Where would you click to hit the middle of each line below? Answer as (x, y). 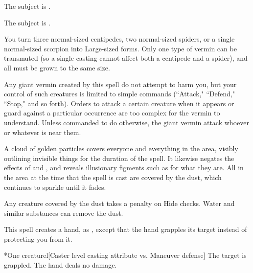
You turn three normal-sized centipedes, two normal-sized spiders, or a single (119, 39)
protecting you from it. (38, 239)
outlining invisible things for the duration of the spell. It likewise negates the (119, 158)
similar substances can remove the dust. (64, 213)
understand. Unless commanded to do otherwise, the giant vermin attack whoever (126, 122)
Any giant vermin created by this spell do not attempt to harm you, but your (120, 84)
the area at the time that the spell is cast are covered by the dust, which (113, 177)
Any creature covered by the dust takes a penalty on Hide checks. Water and (119, 203)
